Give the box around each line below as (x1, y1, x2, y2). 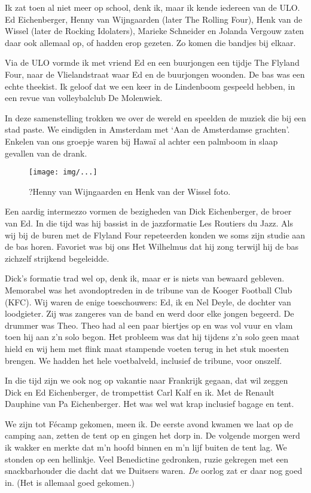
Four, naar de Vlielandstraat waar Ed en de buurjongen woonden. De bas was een (5, 68, 305, 80)
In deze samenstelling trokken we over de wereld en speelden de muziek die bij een (5, 111, 306, 124)
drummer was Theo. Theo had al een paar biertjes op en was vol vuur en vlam (5, 319, 293, 331)
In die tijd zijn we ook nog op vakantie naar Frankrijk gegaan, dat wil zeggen (5, 374, 288, 387)
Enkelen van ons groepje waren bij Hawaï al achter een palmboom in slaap (5, 134, 278, 147)
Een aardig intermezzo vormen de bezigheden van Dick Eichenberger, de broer (5, 205, 292, 218)
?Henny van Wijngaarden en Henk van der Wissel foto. (29, 185, 231, 197)
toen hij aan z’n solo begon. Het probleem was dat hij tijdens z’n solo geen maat (5, 330, 300, 343)
